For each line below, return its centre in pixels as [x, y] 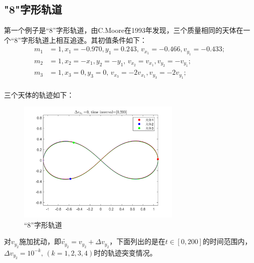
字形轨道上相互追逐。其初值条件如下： [84, 40]
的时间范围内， [227, 241]
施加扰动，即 [40, 241]
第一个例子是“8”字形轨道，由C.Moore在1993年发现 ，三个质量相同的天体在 [124, 30]
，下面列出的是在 [137, 241]
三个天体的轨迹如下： [39, 94]
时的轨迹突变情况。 [125, 252]
